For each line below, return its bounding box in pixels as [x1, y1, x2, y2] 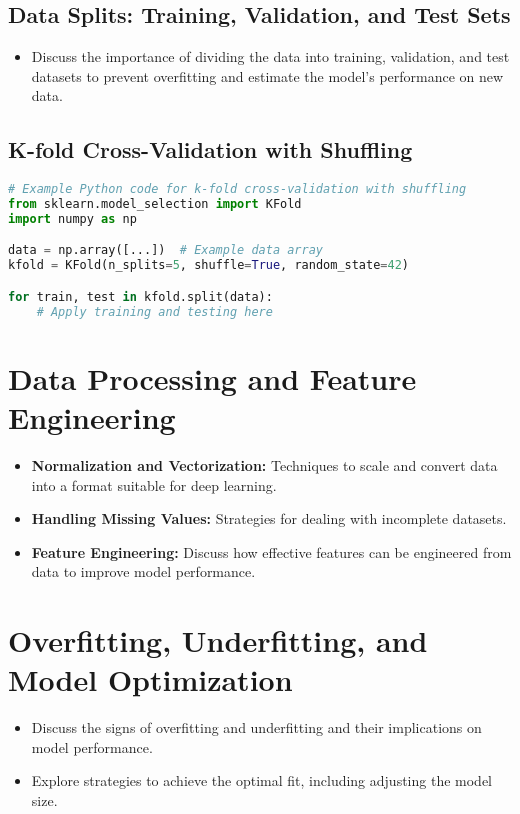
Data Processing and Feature [8, 357, 417, 398]
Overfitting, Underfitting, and [8, 620, 428, 661]
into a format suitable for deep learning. [31, 474, 277, 495]
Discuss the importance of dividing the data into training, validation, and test [31, 46, 510, 67]
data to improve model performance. [31, 561, 256, 582]
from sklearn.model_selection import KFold [8, 197, 302, 212]
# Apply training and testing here [36, 304, 273, 319]
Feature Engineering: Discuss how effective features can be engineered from [31, 541, 512, 562]
